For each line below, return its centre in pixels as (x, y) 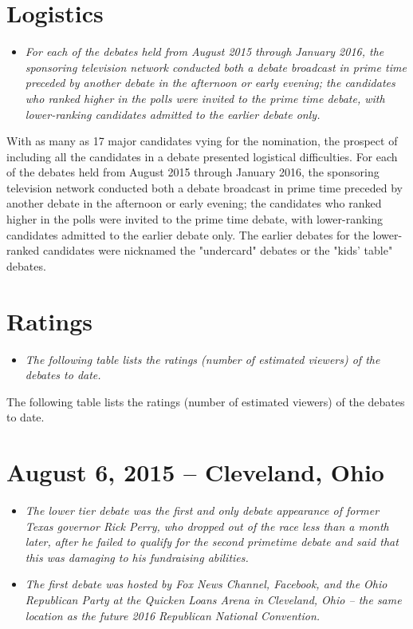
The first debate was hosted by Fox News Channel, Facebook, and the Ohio (206, 584)
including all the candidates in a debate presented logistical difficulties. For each (202, 156)
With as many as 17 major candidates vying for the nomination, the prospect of (202, 141)
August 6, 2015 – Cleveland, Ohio (195, 472)
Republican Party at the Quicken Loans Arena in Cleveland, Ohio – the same (213, 600)
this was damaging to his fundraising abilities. (137, 557)
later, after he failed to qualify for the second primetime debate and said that (212, 542)
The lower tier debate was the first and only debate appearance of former (202, 510)
